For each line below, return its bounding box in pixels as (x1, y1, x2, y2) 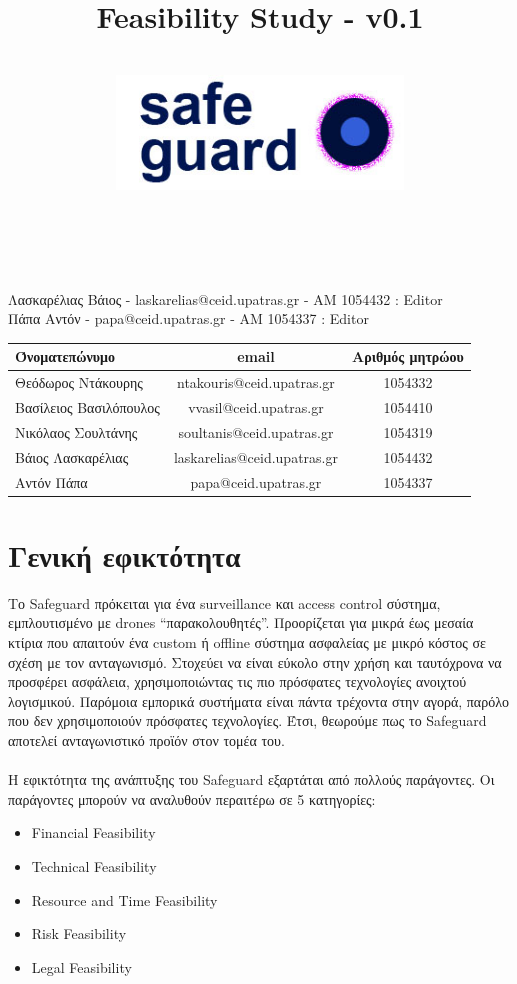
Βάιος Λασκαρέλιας (15, 446, 129, 467)
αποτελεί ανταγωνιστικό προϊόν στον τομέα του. (8, 729, 285, 750)
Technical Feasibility (31, 855, 157, 876)
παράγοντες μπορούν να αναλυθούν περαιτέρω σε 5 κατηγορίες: (8, 788, 376, 809)
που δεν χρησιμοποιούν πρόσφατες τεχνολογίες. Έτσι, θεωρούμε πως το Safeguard (8, 710, 487, 731)
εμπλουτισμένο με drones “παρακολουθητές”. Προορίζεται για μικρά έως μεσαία (8, 612, 474, 633)
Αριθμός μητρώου (351, 346, 464, 367)
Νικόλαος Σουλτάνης (15, 421, 138, 442)
